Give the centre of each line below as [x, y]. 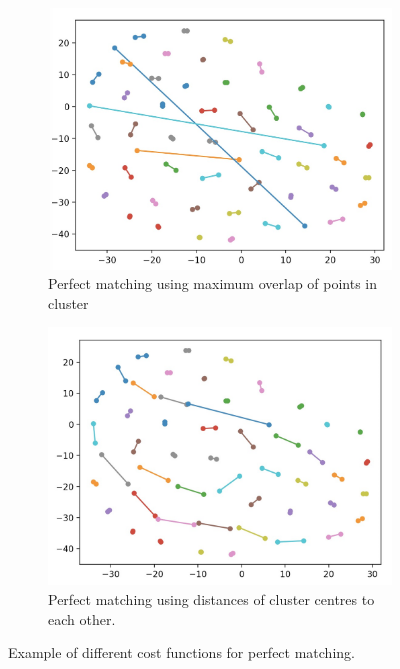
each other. [82, 618]
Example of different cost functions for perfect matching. [181, 652]
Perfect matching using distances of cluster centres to [211, 599]
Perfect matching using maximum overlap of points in [213, 283]
